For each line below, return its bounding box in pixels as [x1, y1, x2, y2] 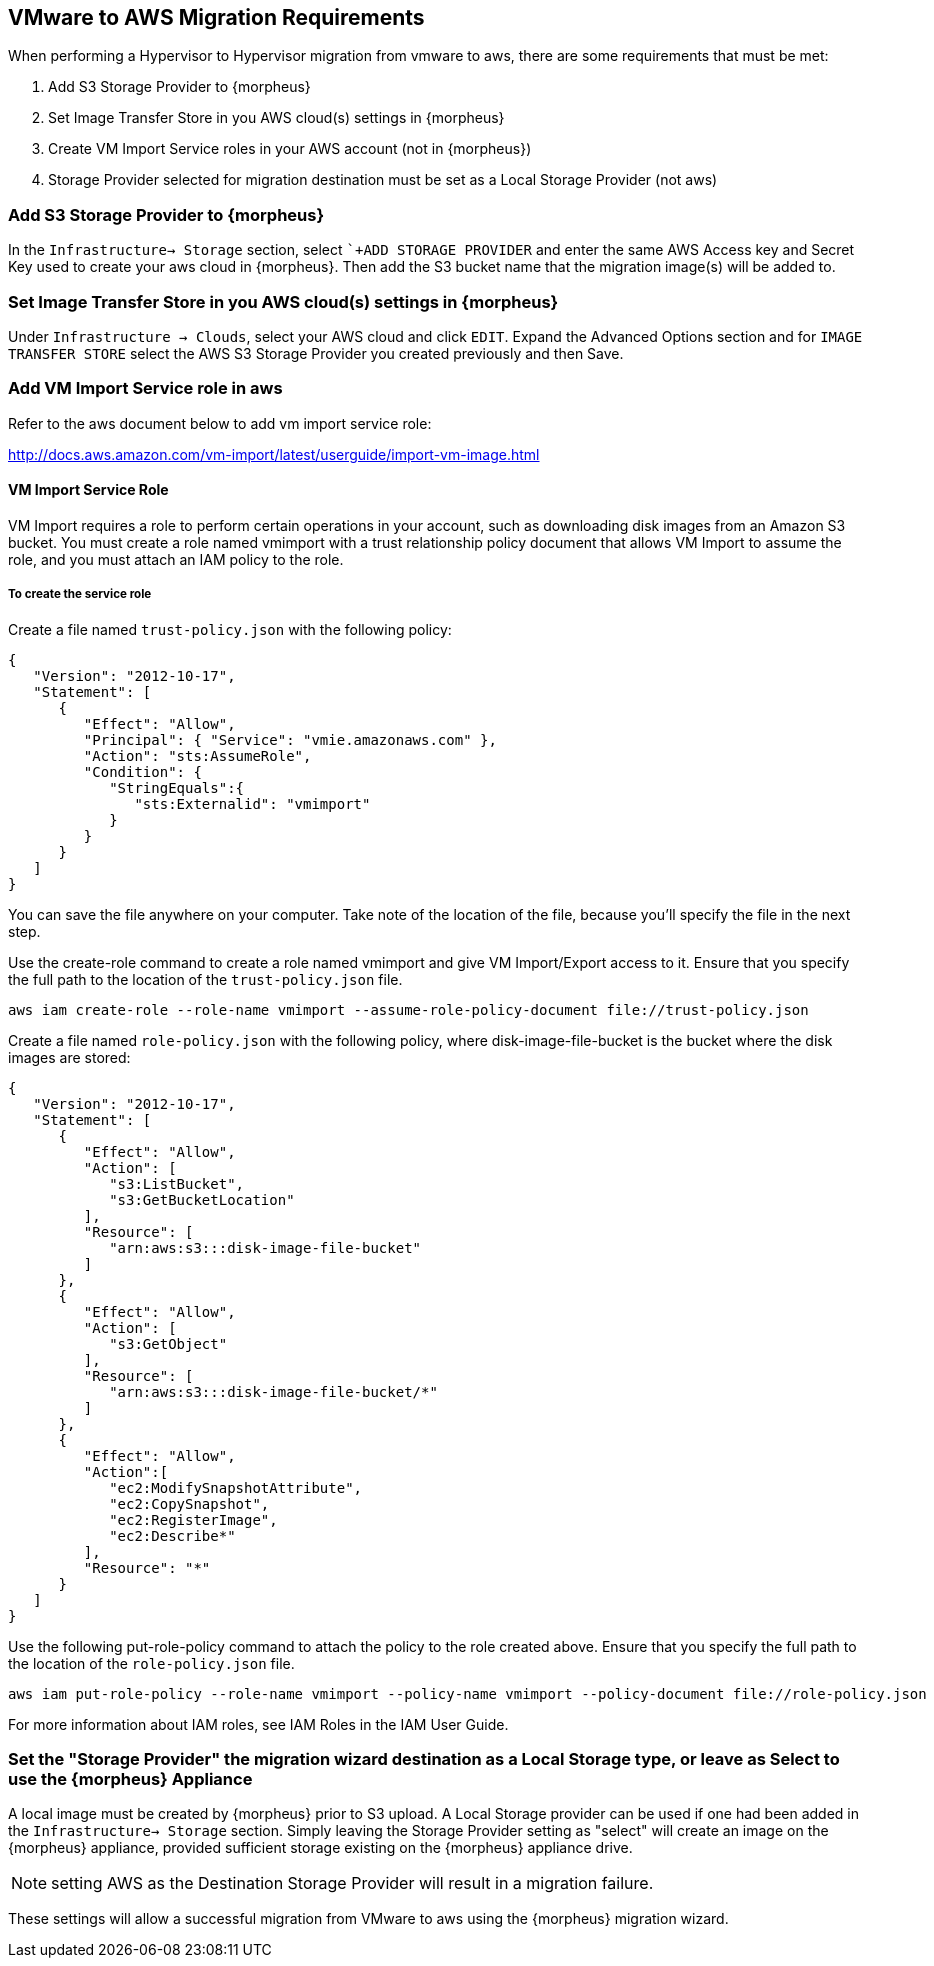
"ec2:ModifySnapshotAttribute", [109, 1479, 363, 1496]
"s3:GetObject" [109, 1335, 228, 1352]
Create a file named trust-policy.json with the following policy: [8, 620, 452, 638]
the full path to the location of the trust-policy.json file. [8, 970, 403, 988]
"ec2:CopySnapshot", [109, 1495, 270, 1512]
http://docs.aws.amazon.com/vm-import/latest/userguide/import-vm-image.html [8, 445, 540, 463]
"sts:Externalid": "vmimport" [134, 795, 371, 812]
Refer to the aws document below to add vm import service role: [8, 414, 432, 432]
